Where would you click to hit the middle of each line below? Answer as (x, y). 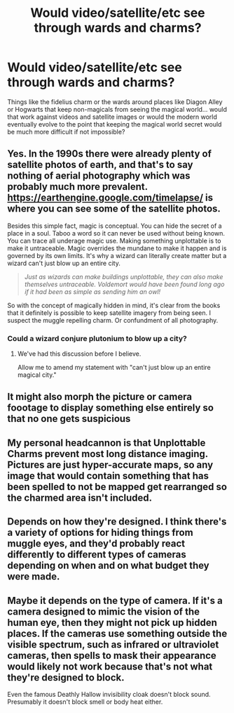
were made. (34, 577)
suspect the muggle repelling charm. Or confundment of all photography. (113, 320)
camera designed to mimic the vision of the (103, 611)
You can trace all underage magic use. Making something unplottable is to (114, 240)
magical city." (37, 375)
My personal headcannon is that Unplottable (106, 443)
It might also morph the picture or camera (100, 397)
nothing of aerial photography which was (99, 176)
